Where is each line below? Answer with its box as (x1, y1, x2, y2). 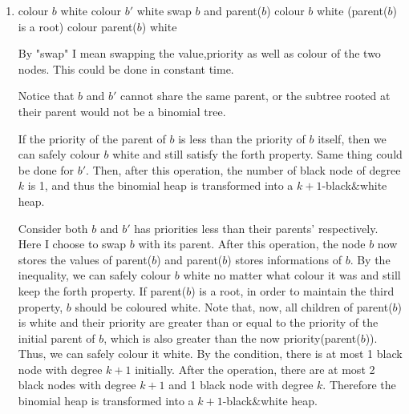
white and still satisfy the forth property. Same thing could (112, 146, 403, 163)
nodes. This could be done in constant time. (18, 60, 234, 77)
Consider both (18, 219, 88, 236)
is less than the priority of (178, 130, 306, 147)
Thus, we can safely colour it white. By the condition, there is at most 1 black (18, 345, 403, 362)
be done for (18, 161, 75, 178)
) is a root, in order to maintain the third (191, 282, 395, 299)
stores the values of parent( (18, 251, 152, 267)
